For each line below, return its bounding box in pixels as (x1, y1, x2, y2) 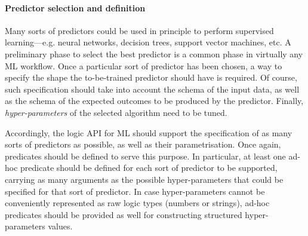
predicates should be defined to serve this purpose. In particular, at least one (5, 149, 286, 162)
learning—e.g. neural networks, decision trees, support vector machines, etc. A (5, 36, 291, 48)
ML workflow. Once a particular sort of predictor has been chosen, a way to (5, 59, 282, 72)
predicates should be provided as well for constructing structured (5, 208, 242, 220)
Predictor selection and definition (5, 1, 146, 14)
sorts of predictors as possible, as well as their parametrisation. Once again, (5, 138, 281, 151)
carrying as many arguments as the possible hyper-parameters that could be (5, 173, 284, 185)
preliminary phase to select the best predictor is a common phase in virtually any (5, 47, 303, 60)
